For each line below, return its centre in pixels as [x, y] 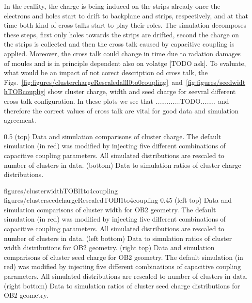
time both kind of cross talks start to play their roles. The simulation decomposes [125, 25]
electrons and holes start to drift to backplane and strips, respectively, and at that [126, 15]
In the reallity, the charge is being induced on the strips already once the [112, 6]
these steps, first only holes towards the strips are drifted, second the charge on [122, 34]
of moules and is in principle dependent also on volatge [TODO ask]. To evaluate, [125, 63]
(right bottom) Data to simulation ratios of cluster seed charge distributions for [122, 285]
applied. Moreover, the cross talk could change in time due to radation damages [122, 53]
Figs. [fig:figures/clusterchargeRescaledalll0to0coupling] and [93, 82]
